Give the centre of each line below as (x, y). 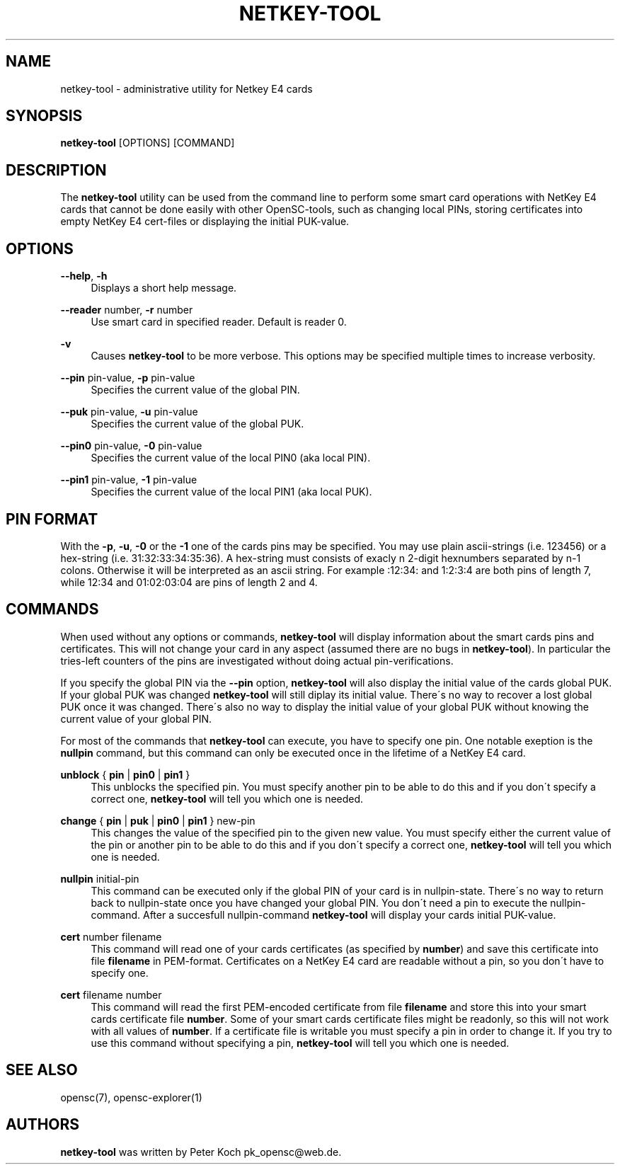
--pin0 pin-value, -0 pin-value (131, 446)
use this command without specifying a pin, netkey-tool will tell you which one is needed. (300, 1043)
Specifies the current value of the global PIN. (195, 390)
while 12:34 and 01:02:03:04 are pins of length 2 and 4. (189, 582)
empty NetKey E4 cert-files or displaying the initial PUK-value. (205, 222)
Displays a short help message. (164, 288)
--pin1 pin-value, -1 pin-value (129, 480)
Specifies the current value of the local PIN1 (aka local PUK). (231, 492)
